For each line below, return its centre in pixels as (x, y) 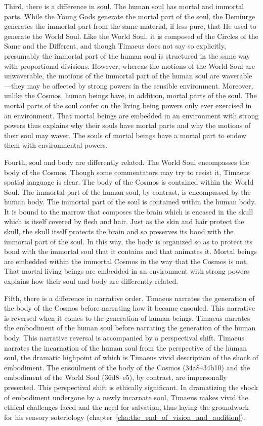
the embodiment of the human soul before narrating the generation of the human (130, 328)
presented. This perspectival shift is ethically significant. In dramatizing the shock (131, 387)
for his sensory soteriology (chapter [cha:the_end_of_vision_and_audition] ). (125, 417)
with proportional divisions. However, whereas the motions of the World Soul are (130, 66)
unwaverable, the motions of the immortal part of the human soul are (112, 76)
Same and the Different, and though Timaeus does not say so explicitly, (115, 46)
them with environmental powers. (56, 145)
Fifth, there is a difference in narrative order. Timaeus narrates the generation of (129, 298)
